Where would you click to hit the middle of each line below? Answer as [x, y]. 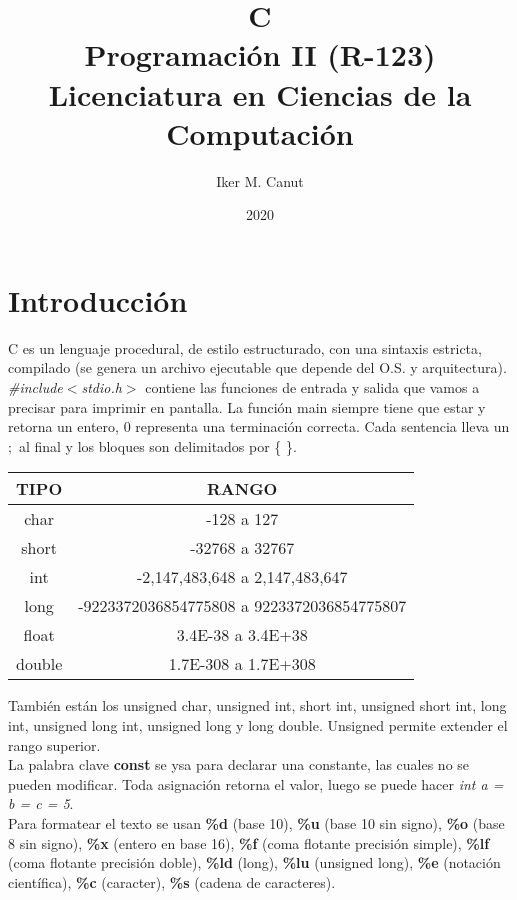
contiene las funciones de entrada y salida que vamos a [312, 387]
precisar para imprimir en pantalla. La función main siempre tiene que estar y [247, 406]
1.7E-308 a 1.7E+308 [242, 664]
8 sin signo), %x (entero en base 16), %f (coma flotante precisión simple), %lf [249, 842]
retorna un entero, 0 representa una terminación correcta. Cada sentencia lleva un [259, 426]
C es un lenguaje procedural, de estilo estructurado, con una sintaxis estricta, [245, 347]
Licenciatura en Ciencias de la [260, 93]
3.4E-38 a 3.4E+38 [242, 635]
